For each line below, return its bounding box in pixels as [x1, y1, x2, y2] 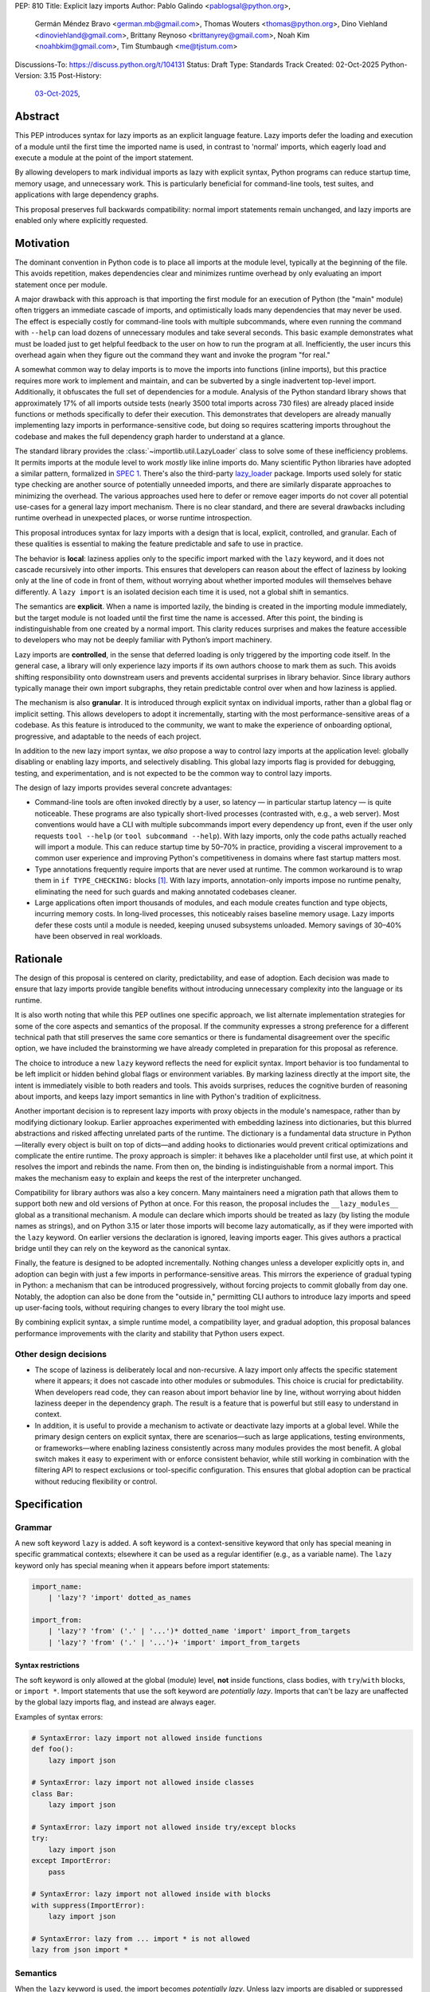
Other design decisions [14, 1348, 107, 1359]
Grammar [14, 1522, 53, 1533]
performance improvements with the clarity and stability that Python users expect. [14, 1328, 285, 1338]
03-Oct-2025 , [34, 88, 80, 99]
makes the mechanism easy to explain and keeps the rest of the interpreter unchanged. [14, 1173, 302, 1182]
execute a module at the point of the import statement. [14, 153, 194, 163]
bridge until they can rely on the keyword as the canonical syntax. [14, 1244, 231, 1253]
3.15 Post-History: [43, 70, 102, 80]
